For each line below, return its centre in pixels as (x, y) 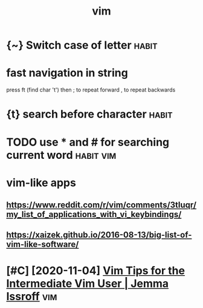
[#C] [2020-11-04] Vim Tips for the (96, 270)
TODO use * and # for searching (88, 142)
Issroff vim (32, 296)
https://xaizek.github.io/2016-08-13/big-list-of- (99, 235)
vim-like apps (41, 182)
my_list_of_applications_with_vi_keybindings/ (94, 214)
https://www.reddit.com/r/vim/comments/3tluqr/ (101, 205)
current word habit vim (61, 155)
